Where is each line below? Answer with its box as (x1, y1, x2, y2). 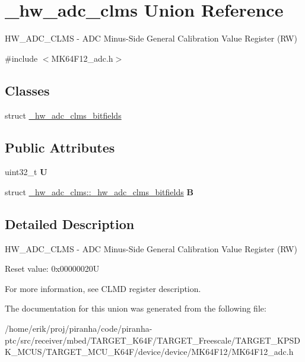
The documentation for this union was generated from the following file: (5, 302, 266, 315)
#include (5, 52, 38, 64)
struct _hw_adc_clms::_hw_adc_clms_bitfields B (5, 185, 193, 198)
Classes (5, 81, 50, 99)
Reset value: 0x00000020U (5, 262, 100, 275)
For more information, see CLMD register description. (5, 282, 201, 294)
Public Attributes (5, 138, 115, 156)
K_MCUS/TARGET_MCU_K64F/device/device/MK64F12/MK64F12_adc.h (5, 345, 294, 358)
